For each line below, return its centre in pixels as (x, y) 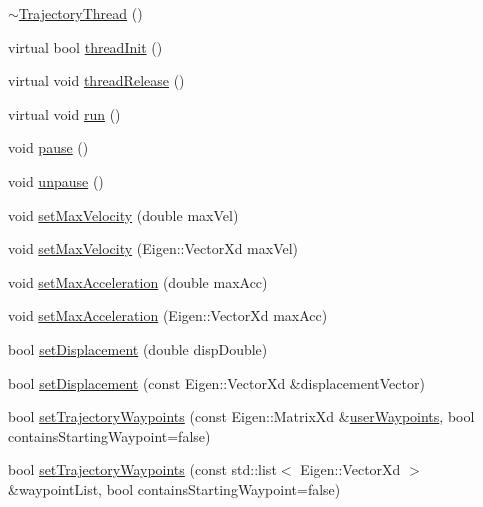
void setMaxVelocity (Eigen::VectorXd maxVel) (153, 248)
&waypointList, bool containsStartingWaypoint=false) (174, 488)
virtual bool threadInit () (85, 46)
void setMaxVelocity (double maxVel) (123, 214)
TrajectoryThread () (80, 13)
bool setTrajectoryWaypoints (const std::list (142, 469)
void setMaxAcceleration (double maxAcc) (138, 281)
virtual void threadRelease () (96, 80)
